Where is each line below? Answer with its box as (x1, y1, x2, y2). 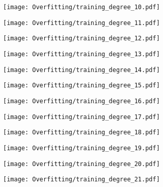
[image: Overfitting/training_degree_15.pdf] (3, 82, 160, 89)
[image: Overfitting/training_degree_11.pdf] (3, 19, 160, 27)
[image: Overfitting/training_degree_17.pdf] (3, 113, 160, 121)
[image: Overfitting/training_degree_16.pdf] (3, 97, 160, 105)
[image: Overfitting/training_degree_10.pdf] (3, 4, 160, 11)
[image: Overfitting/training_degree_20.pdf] (3, 160, 160, 168)
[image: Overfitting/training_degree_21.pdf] (3, 176, 160, 183)
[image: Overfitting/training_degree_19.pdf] (3, 144, 160, 152)
